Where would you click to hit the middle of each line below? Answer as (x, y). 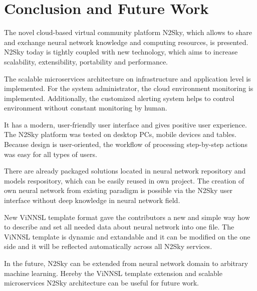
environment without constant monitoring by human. (86, 108)
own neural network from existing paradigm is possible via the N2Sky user (118, 190)
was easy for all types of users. (51, 154)
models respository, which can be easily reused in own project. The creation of (124, 180)
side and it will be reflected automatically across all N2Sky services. (108, 246)
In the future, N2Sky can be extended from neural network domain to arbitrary (126, 263)
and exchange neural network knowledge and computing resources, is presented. (126, 42)
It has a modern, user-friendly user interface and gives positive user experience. (125, 124)
